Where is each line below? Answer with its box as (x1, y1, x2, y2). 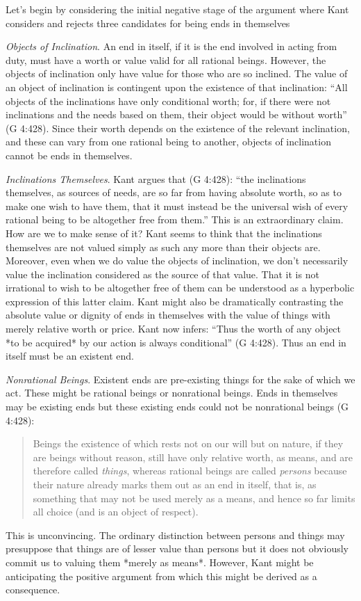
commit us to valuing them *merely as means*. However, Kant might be (6, 554, 314, 569)
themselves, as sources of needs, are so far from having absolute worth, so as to (6, 185, 342, 200)
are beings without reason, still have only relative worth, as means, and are (33, 449, 353, 464)
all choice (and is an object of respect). (33, 504, 199, 519)
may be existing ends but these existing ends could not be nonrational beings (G (6, 399, 349, 414)
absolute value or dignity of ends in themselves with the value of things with (6, 307, 330, 322)
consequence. (6, 582, 60, 597)
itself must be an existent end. (6, 348, 134, 363)
